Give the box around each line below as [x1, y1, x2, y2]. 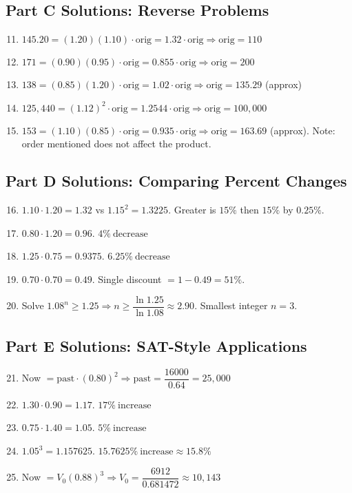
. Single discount [92, 271, 162, 286]
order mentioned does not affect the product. [21, 136, 211, 151]
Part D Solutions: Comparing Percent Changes [6, 170, 347, 191]
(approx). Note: [270, 123, 335, 137]
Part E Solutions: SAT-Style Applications [6, 335, 307, 357]
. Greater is [168, 202, 216, 217]
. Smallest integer [194, 298, 268, 313]
